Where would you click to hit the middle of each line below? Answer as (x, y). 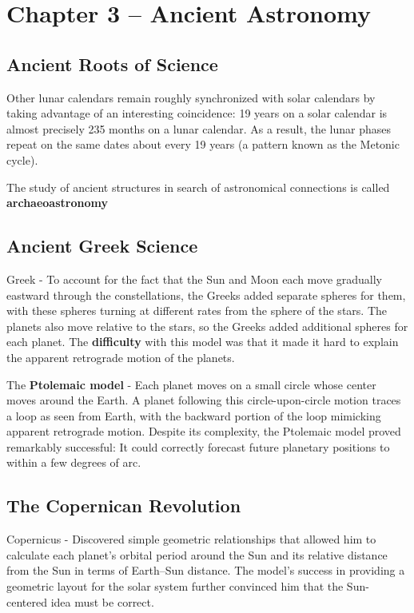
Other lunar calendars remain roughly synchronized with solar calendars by (191, 97)
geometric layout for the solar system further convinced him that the (175, 586)
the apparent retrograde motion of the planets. (121, 357)
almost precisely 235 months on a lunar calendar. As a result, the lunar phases (199, 128)
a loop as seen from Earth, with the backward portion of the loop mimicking (194, 415)
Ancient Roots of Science (112, 64)
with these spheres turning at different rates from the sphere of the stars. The (197, 310)
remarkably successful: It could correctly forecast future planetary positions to (198, 446)
